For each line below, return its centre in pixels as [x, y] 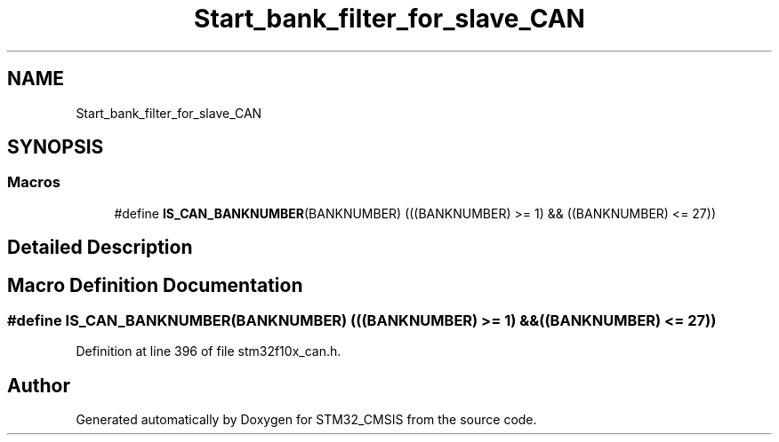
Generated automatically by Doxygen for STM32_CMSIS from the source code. [306, 420]
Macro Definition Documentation [155, 285]
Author [39, 385]
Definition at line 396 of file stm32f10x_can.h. [209, 351]
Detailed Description [100, 248]
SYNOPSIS [56, 147]
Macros [34, 182]
